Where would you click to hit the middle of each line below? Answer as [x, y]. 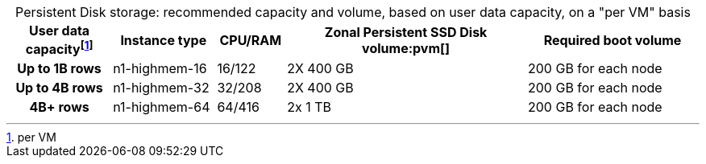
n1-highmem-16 [160, 69]
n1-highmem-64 [162, 107]
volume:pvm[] [406, 48]
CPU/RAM [251, 40]
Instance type [164, 40]
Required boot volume [613, 40]
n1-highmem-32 [161, 88]
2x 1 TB [309, 107]
